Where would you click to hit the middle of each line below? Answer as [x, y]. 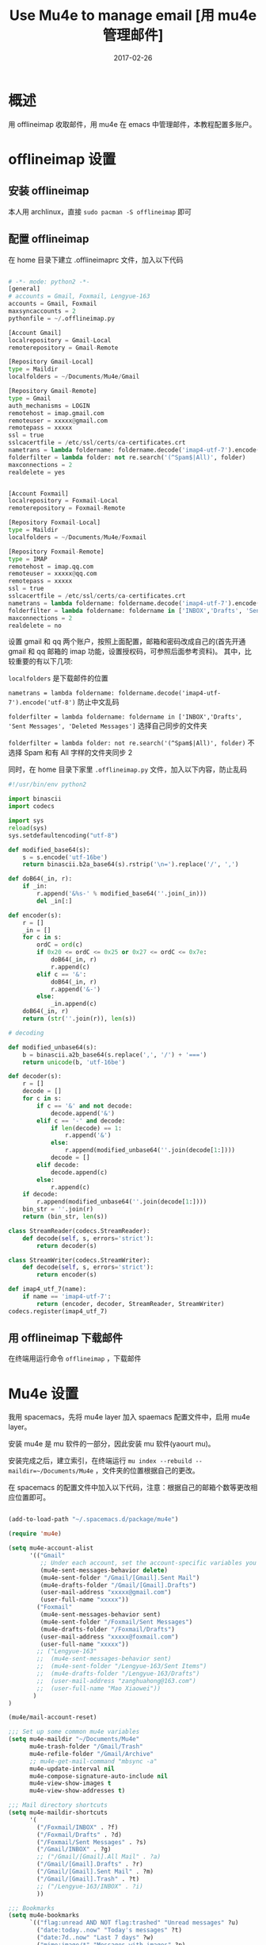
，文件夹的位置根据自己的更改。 [147, 1471]
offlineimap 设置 [62, 159]
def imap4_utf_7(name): [47, 1289]
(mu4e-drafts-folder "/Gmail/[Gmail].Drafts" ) [118, 1585]
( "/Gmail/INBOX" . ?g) [74, 1850]
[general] [25, 289]
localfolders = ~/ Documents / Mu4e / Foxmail [78, 537]
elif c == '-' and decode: [81, 1121]
